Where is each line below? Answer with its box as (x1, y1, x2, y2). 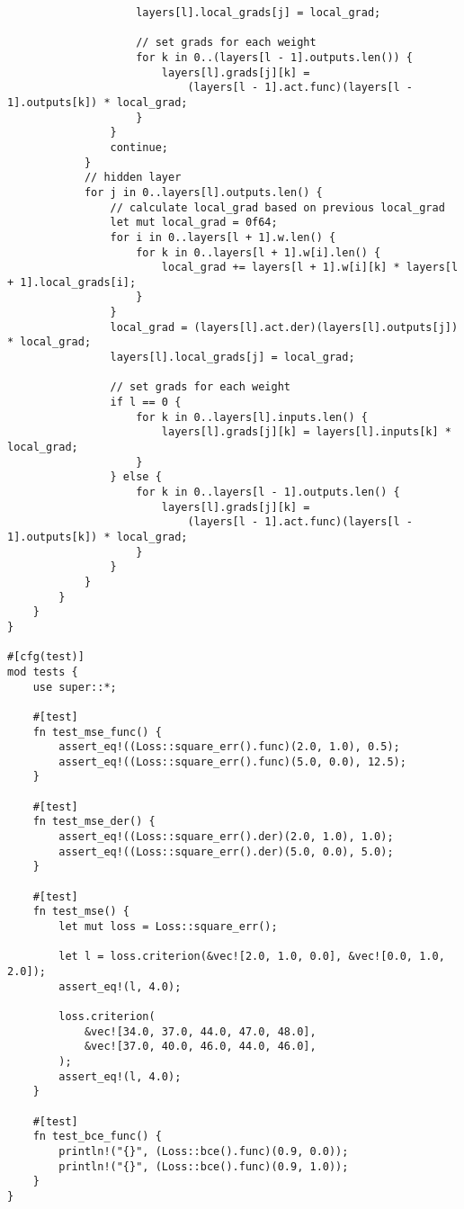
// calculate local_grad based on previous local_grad (110, 201, 445, 214)
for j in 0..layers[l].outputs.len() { (84, 185, 323, 199)
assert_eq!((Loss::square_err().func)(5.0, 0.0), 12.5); (58, 755, 406, 768)
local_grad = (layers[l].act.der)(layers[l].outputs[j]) (110, 320, 459, 334)
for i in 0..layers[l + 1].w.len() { (110, 230, 336, 244)
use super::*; (32, 680, 117, 694)
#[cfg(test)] (7, 650, 85, 664)
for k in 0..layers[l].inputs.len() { (136, 410, 368, 424)
